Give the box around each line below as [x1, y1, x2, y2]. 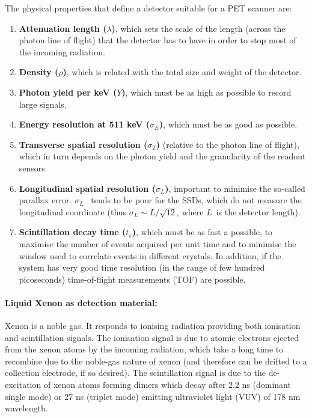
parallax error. [19, 194, 72, 206]
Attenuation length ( [19, 22, 107, 34]
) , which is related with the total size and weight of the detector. [63, 66, 302, 78]
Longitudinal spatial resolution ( [19, 182, 156, 194]
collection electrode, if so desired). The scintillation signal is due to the [5, 366, 266, 379]
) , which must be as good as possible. [159, 118, 298, 131]
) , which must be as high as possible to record [121, 85, 292, 98]
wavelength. [5, 402, 48, 414]
